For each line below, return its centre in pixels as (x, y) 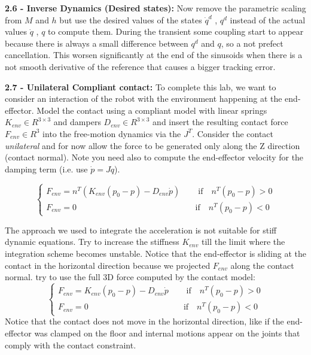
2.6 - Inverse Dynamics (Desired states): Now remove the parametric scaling (155, 8)
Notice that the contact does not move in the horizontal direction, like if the (144, 321)
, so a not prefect (252, 43)
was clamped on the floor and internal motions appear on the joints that (167, 333)
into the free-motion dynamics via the (112, 133)
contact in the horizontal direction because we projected (108, 265)
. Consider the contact (233, 133)
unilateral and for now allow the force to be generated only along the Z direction (153, 145)
